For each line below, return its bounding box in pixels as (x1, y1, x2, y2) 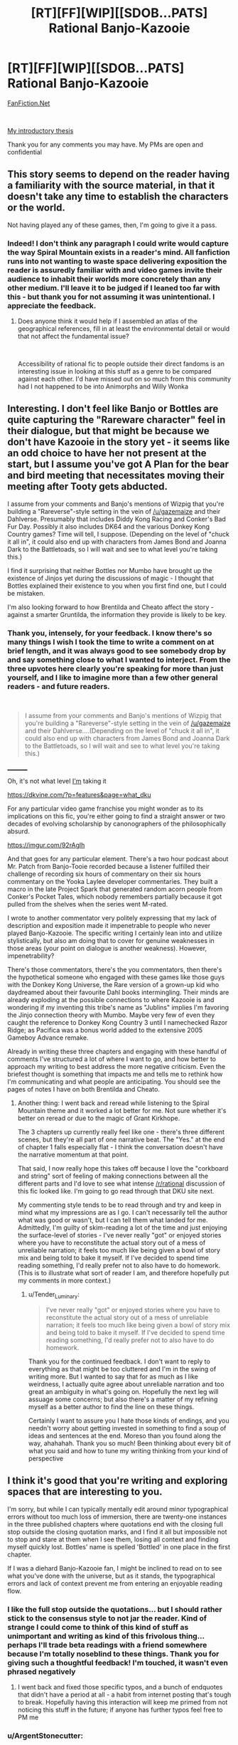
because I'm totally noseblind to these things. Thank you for (7, 1649, 220, 1659)
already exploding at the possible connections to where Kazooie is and (7, 996, 215, 1004)
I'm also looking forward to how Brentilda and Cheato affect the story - (7, 603, 215, 611)
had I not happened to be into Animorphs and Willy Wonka (17, 382, 189, 391)
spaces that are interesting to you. (7, 1486, 163, 1498)
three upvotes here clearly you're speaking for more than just (7, 663, 224, 673)
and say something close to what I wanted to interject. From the (7, 655, 231, 665)
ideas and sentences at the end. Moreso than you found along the (28, 1431, 222, 1440)
